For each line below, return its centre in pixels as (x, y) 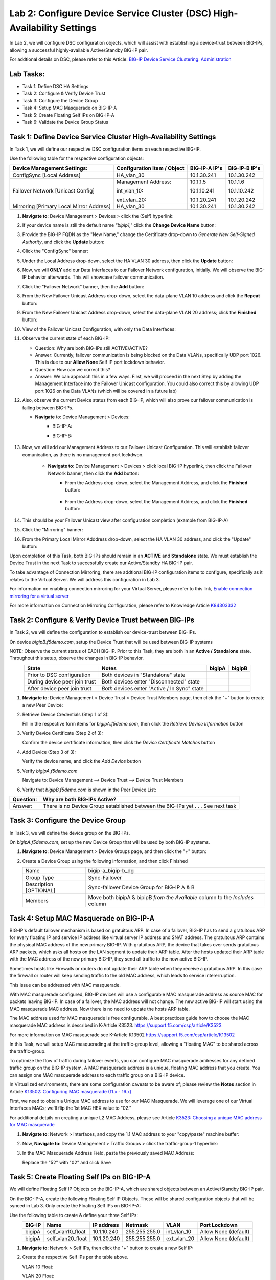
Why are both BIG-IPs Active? (79, 800)
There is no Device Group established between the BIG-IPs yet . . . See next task (140, 806)
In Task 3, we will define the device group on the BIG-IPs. (70, 833)
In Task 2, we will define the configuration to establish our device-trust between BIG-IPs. (103, 632)
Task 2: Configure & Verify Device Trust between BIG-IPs (102, 620)
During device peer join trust (62, 681)
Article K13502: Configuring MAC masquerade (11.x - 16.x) (71, 1092)
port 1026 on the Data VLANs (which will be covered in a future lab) (106, 391)
